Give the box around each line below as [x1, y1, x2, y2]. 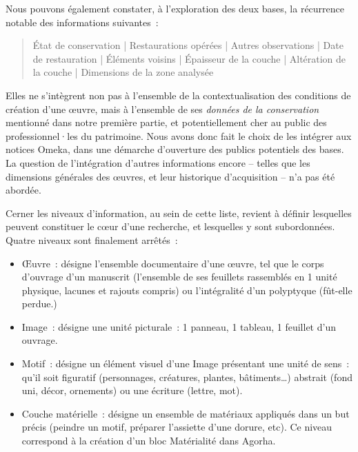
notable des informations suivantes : [6, 14, 159, 29]
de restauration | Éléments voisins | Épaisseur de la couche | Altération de [32, 51, 346, 65]
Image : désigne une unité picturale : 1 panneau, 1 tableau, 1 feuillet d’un [21, 319, 336, 333]
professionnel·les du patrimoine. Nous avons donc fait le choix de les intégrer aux [6, 128, 352, 143]
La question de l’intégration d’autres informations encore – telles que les [6, 155, 310, 169]
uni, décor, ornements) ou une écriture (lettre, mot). [21, 383, 243, 398]
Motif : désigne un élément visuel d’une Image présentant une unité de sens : [21, 356, 350, 371]
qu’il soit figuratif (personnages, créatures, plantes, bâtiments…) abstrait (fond [21, 369, 352, 384]
